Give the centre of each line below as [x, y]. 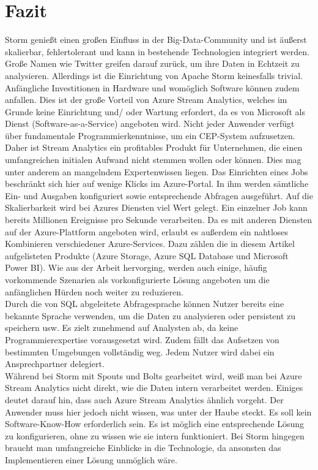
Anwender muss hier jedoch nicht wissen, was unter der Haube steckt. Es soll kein [158, 411]
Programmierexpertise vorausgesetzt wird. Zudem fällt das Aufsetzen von [142, 339]
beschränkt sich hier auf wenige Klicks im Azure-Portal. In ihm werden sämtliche [157, 184]
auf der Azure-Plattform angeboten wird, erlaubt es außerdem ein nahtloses [147, 231]
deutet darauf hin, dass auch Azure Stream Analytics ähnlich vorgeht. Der [144, 399]
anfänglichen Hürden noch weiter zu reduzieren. [94, 291]
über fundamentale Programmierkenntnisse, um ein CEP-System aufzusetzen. [150, 135]
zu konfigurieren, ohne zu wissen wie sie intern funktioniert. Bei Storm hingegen [155, 435]
